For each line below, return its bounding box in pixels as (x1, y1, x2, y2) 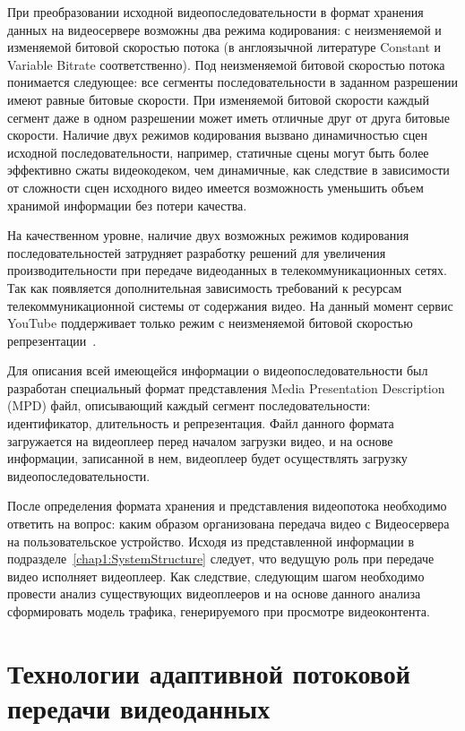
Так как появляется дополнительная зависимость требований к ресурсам (7, 278, 402, 297)
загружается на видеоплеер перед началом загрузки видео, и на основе (7, 431, 393, 450)
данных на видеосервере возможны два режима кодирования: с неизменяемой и (7, 20, 442, 39)
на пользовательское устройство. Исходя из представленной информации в (7, 531, 415, 550)
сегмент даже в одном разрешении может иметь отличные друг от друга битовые (7, 107, 450, 126)
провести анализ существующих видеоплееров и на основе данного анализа (7, 584, 421, 603)
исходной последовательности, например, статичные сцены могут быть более (7, 142, 429, 161)
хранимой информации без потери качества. (7, 195, 247, 214)
